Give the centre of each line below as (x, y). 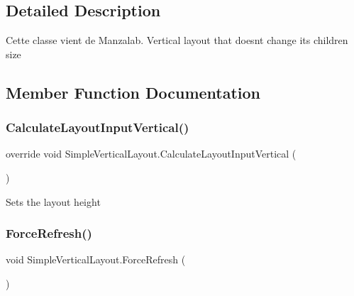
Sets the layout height (53, 201)
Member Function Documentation (133, 92)
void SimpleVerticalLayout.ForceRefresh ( (96, 259)
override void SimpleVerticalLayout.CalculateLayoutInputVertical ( (151, 154)
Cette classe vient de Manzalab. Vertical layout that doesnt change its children (177, 40)
